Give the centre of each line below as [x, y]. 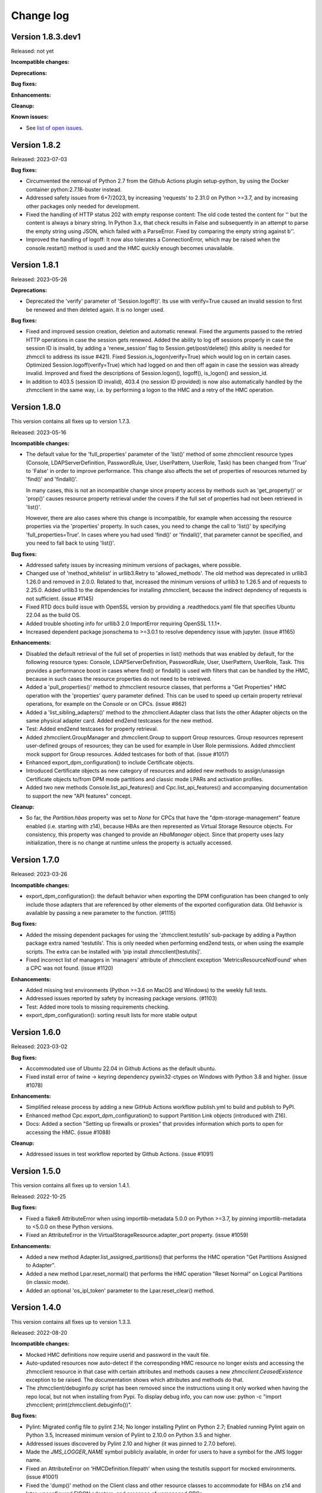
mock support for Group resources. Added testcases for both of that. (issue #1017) [127, 754]
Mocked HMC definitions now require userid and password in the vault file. [118, 1354]
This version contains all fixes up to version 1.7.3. [71, 422]
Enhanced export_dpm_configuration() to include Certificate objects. [110, 762]
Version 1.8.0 [36, 407]
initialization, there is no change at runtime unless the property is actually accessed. [129, 843]
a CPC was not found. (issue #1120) [69, 968]
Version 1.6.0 [36, 1032]
